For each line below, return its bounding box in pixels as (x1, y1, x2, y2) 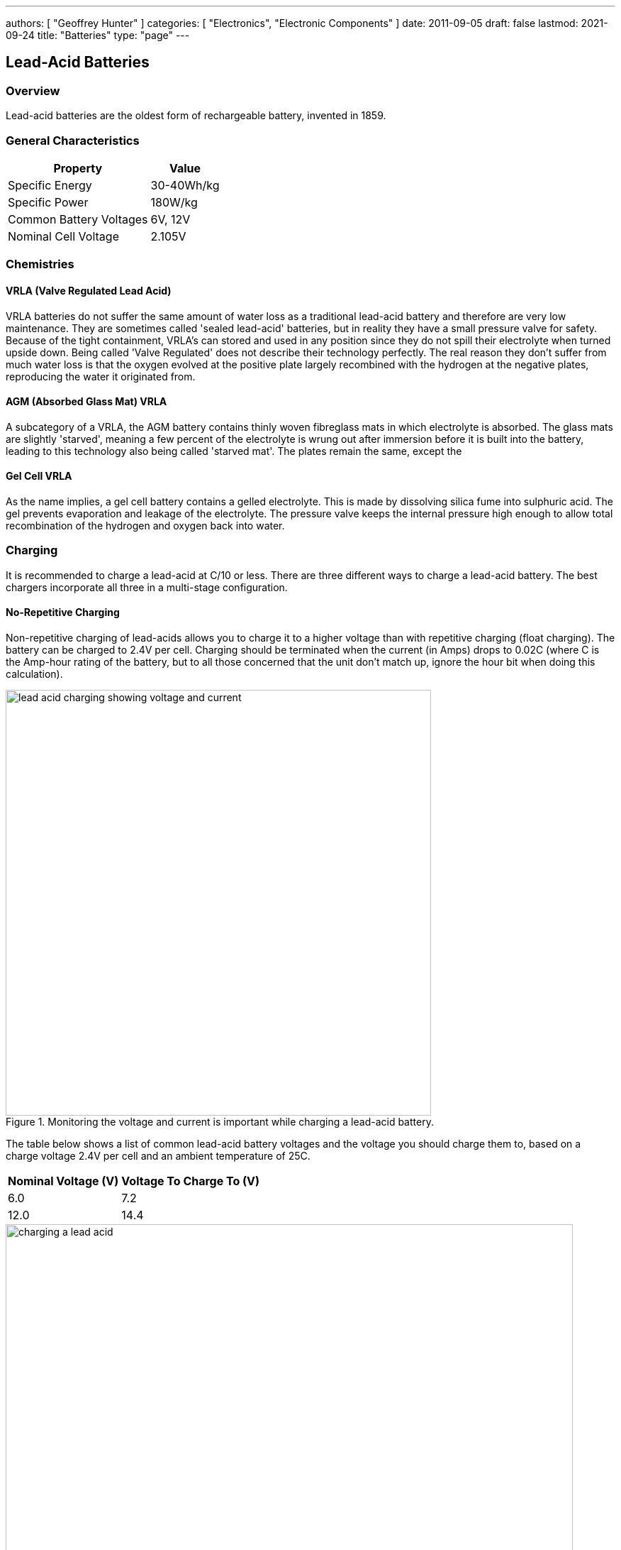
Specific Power (8, 194, 89, 209)
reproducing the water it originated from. (6, 370, 196, 383)
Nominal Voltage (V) (8, 1173, 119, 1188)
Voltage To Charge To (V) (121, 1173, 260, 1188)
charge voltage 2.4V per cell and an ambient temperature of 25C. (6, 1149, 310, 1162)
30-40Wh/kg (150, 177, 220, 192)
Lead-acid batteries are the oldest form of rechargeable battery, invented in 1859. (6, 109, 386, 122)
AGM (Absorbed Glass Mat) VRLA (6, 395, 167, 408)
